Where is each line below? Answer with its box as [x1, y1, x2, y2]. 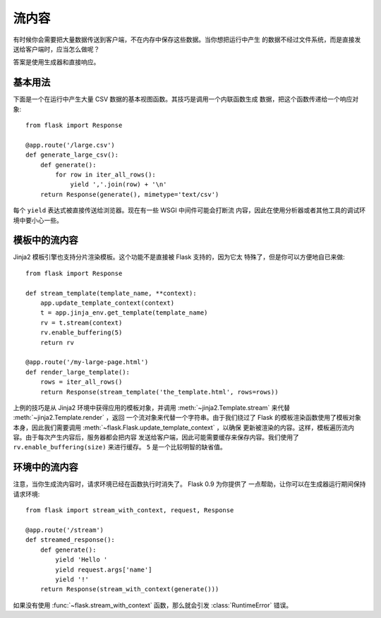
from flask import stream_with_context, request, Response [25, 507, 234, 514]
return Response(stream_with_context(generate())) [40, 586, 219, 593]
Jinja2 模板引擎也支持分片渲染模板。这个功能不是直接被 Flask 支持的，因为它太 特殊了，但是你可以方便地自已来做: [13, 253, 345, 261]
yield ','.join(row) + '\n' [70, 181, 167, 188]
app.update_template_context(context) [40, 299, 175, 307]
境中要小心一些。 [13, 216, 63, 224]
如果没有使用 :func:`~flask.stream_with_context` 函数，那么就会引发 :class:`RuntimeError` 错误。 [13, 600, 293, 610]
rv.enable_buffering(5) [40, 329, 123, 337]
